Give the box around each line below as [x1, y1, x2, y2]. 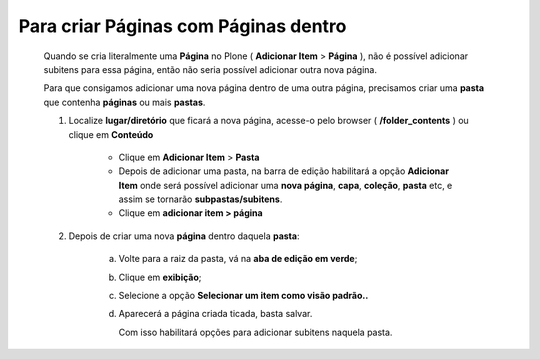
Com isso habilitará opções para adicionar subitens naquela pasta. [118, 326, 393, 338]
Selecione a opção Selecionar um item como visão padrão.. [118, 290, 369, 302]
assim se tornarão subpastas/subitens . [118, 193, 283, 205]
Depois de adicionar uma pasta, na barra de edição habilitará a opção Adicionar [118, 165, 450, 177]
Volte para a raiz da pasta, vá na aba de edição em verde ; [118, 253, 358, 265]
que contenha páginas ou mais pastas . [43, 96, 206, 108]
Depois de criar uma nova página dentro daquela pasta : [68, 230, 300, 242]
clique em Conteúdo [68, 128, 154, 140]
